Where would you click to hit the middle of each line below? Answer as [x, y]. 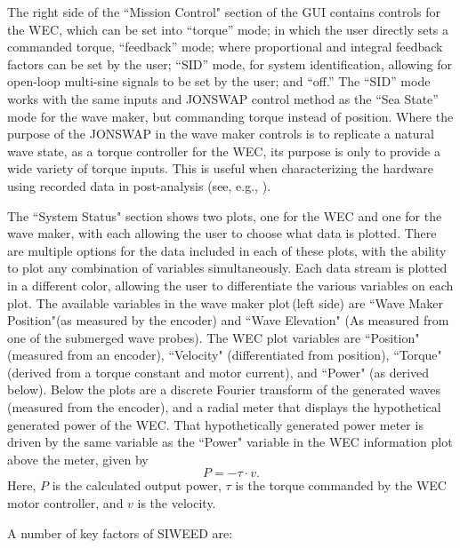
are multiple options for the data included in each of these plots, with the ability [227, 250]
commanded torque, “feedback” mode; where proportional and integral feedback [225, 47]
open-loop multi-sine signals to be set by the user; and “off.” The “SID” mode [219, 81]
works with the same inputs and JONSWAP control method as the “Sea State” [223, 98]
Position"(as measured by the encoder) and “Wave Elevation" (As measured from [228, 320]
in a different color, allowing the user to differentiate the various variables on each [230, 285]
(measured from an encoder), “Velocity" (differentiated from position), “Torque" [225, 355]
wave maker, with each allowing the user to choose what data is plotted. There [222, 233]
